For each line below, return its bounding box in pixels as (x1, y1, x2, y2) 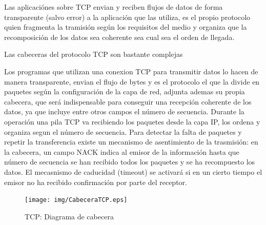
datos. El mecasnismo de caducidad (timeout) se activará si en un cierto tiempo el (4, 166, 262, 177)
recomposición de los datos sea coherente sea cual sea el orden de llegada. (4, 31, 235, 42)
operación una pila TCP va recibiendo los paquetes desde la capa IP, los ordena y (4, 116, 260, 127)
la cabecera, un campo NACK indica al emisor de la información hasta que (4, 146, 239, 157)
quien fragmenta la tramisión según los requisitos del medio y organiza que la (4, 22, 247, 32)
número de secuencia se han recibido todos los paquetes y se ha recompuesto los (4, 156, 255, 167)
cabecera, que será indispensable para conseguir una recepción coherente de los (4, 96, 252, 107)
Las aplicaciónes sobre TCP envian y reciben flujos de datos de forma (4, 2, 223, 12)
